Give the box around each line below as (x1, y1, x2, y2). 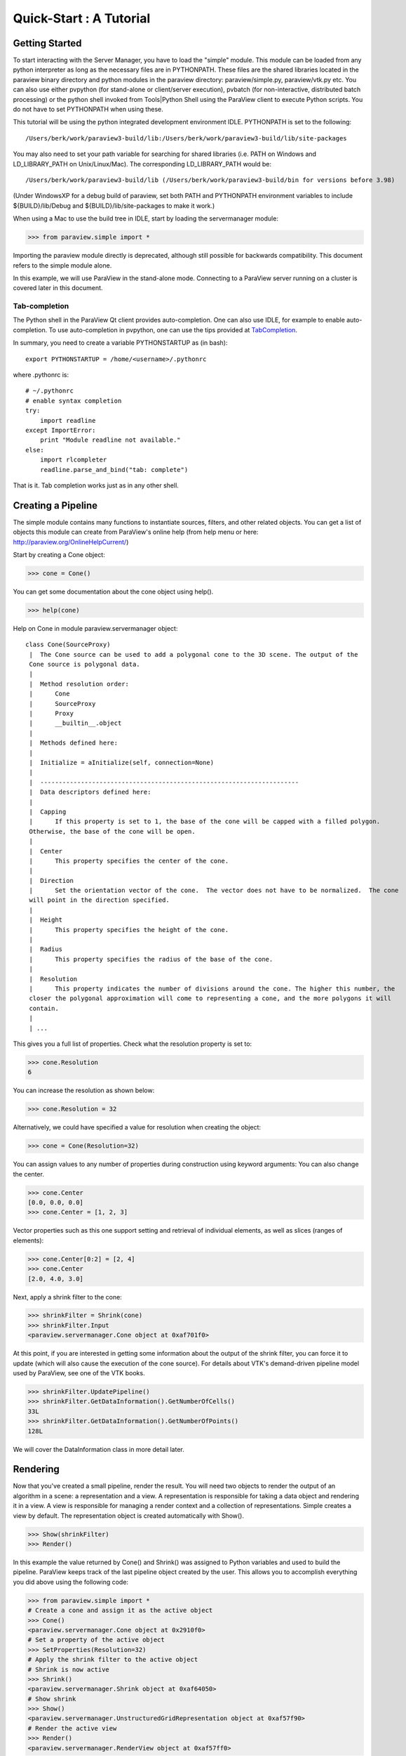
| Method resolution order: (29, 680, 130, 688)
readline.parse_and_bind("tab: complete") (39, 466, 189, 473)
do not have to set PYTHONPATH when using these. (13, 105, 164, 114)
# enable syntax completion (25, 397, 122, 405)
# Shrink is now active (27, 1665, 110, 1673)
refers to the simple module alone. (13, 261, 112, 270)
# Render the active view (27, 1724, 117, 1732)
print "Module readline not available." (39, 436, 182, 444)
